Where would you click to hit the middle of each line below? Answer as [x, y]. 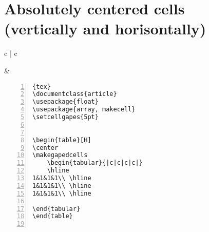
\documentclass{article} [75, 94]
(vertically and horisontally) [105, 28]
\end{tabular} [56, 209]
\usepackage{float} [65, 102]
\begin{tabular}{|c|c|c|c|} [95, 163]
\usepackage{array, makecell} [84, 110]
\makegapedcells [60, 155]
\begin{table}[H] [62, 140]
